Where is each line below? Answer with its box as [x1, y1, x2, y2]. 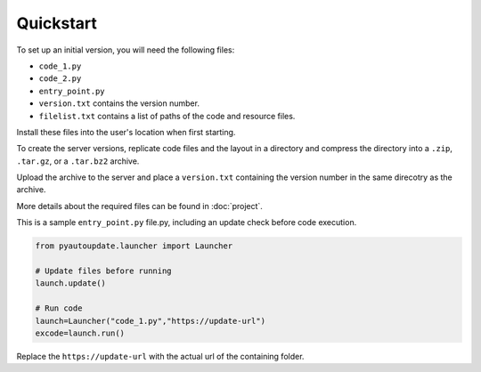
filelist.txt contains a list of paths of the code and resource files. [38, 110, 296, 121]
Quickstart [16, 13, 98, 33]
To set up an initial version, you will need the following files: [16, 44, 235, 55]
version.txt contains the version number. [38, 98, 200, 109]
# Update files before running [35, 266, 173, 276]
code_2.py [38, 74, 82, 84]
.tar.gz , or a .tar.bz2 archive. [16, 156, 140, 166]
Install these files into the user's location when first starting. [16, 126, 236, 137]
